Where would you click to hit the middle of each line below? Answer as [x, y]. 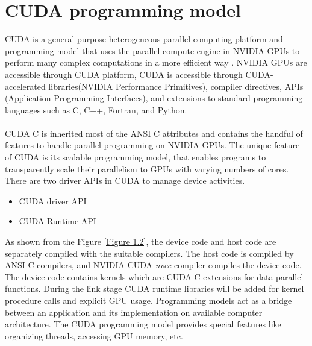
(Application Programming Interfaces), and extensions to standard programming [154, 98]
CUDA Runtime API [58, 221]
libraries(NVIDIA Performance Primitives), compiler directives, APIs [176, 86]
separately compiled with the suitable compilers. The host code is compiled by [149, 253]
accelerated [25, 86]
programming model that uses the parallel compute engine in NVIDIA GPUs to [152, 50]
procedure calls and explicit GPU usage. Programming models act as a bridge [148, 300]
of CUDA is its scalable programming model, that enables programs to [136, 157]
